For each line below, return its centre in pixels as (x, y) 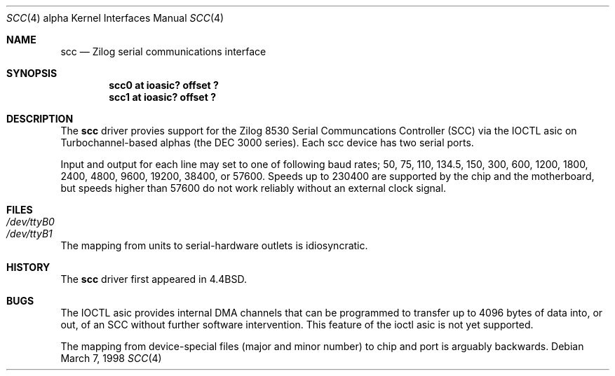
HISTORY (28, 267)
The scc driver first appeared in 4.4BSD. (154, 279)
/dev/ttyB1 (29, 234)
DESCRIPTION (40, 119)
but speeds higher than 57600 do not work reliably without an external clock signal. (254, 188)
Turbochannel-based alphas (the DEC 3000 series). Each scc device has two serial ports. (267, 142)
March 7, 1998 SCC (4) (111, 358)
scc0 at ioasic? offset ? (164, 85)
